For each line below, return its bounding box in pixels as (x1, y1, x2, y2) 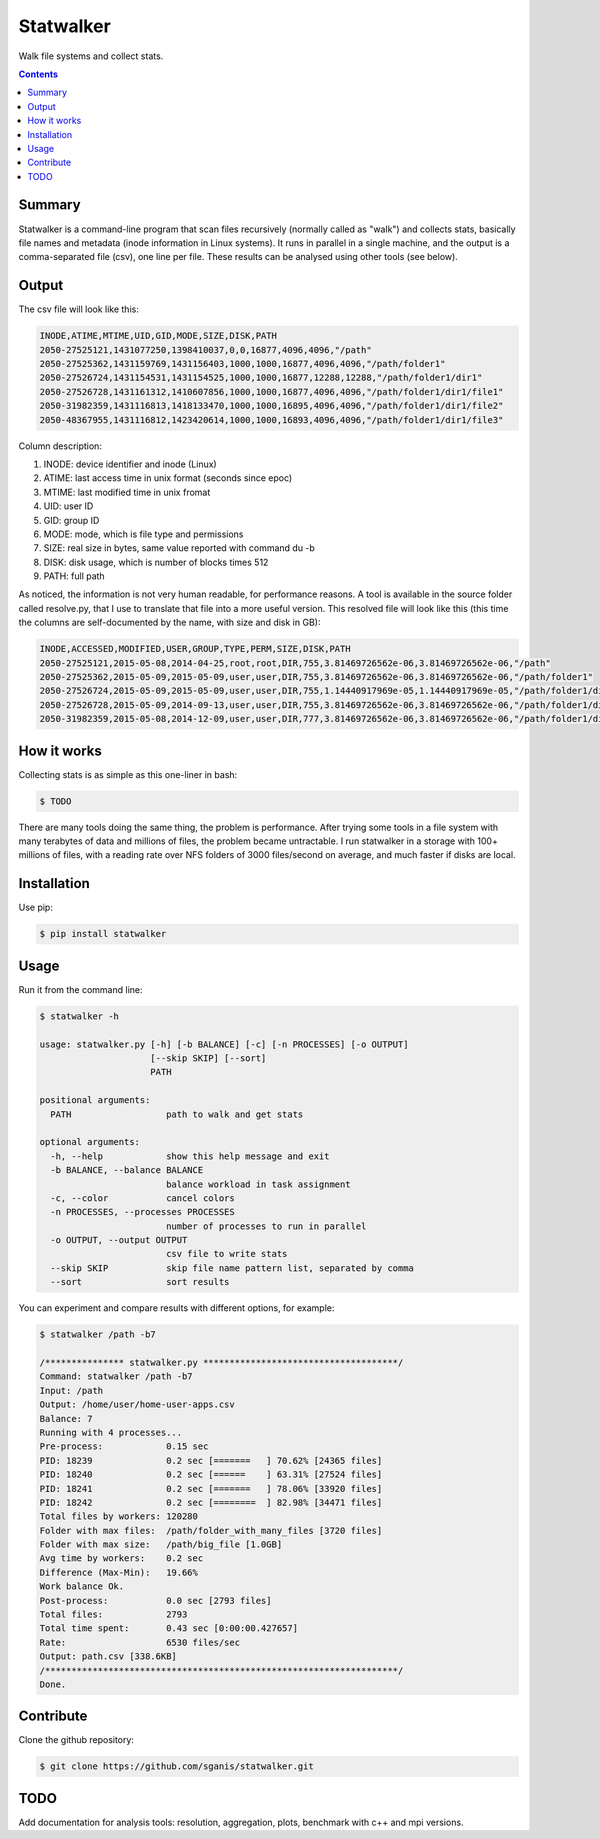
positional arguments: (39, 1095, 151, 1106)
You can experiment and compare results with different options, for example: (18, 1302, 335, 1314)
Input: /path (39, 1385, 104, 1396)
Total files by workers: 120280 (39, 1511, 199, 1522)
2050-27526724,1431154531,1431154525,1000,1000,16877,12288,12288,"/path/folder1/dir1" (39, 372, 483, 384)
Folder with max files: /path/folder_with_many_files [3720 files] (39, 1525, 383, 1536)
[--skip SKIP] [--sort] (150, 1053, 267, 1064)
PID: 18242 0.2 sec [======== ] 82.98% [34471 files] (39, 1496, 383, 1508)
